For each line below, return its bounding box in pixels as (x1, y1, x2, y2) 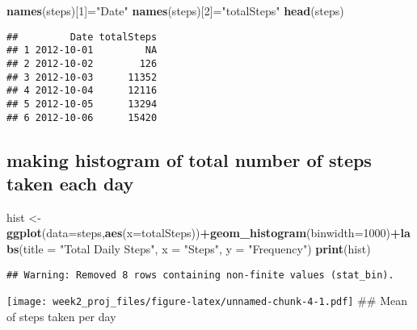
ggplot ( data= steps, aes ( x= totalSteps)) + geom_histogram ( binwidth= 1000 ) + (6, 224, 401, 241)
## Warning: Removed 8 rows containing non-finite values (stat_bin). (6, 269, 394, 281)
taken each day (6, 170, 134, 195)
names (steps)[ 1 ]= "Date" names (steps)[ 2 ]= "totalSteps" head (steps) (6, 2, 344, 19)
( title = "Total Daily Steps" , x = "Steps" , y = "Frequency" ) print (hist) (19, 240, 371, 257)
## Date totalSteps (6, 31, 158, 43)
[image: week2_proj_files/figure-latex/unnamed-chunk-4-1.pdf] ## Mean (6, 292, 408, 309)
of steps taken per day (6, 307, 116, 324)
